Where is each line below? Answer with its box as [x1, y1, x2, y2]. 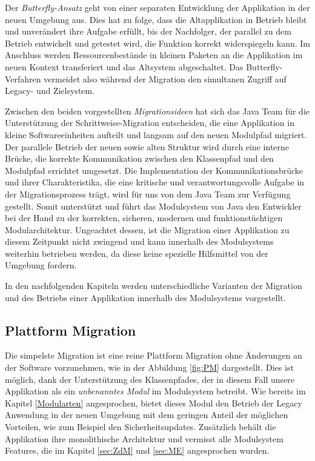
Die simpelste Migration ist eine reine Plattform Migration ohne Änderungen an [5, 349, 302, 362]
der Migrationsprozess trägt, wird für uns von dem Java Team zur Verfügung [5, 187, 291, 200]
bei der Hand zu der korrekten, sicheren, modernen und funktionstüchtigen [5, 211, 283, 224]
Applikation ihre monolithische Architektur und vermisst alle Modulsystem [5, 432, 283, 445]
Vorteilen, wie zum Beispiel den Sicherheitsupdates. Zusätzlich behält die [5, 420, 276, 433]
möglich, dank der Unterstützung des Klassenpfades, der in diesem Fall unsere [5, 373, 295, 385]
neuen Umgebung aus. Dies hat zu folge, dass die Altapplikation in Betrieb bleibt [5, 13, 307, 25]
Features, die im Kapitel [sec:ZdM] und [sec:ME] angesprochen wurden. [5, 444, 270, 457]
